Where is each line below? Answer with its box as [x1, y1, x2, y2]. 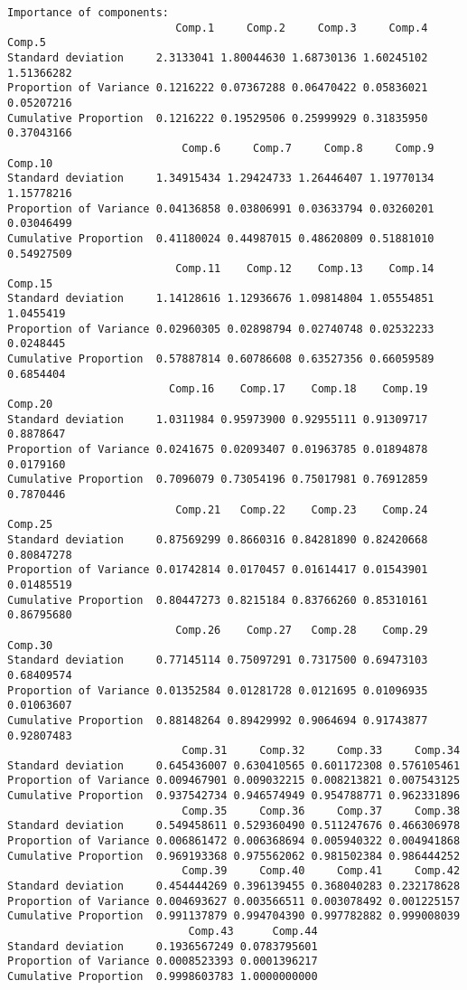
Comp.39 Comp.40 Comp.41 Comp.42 [182, 864, 461, 878]
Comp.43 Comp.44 [188, 925, 318, 938]
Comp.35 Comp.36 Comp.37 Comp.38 [182, 804, 461, 817]
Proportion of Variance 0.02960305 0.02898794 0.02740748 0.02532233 [7, 322, 434, 335]
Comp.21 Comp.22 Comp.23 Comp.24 [175, 503, 428, 516]
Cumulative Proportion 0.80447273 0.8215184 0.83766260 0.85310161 [7, 593, 428, 607]
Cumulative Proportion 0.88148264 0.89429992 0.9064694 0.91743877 [7, 713, 428, 727]
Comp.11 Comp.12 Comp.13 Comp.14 [175, 262, 434, 276]
